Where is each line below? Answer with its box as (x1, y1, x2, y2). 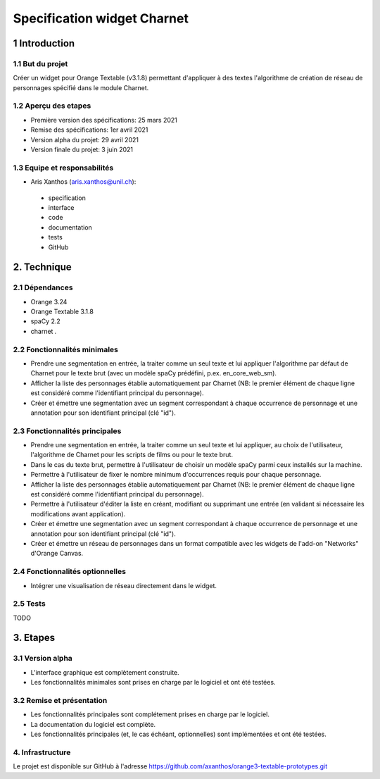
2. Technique (13, 261, 72, 273)
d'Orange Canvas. (30, 549, 84, 558)
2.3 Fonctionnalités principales (13, 426, 122, 436)
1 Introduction (13, 37, 75, 49)
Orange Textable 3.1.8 (30, 307, 94, 316)
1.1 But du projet (13, 58, 68, 68)
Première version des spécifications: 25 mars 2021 (30, 116, 177, 124)
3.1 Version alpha (13, 654, 73, 663)
